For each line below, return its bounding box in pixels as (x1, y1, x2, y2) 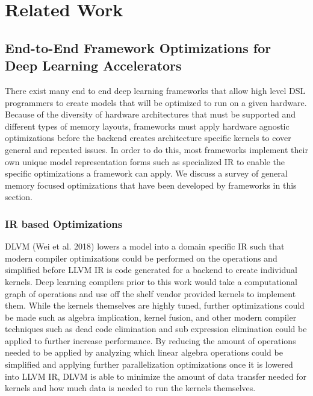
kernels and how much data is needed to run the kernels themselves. (5, 382, 256, 394)
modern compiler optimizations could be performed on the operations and (5, 251, 277, 264)
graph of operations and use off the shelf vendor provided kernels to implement (5, 287, 296, 300)
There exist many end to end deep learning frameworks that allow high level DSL (5, 84, 306, 96)
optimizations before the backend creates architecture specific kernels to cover (5, 131, 291, 144)
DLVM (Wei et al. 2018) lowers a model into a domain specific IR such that (5, 240, 285, 253)
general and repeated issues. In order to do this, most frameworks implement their (5, 143, 308, 156)
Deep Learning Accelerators (5, 56, 182, 75)
